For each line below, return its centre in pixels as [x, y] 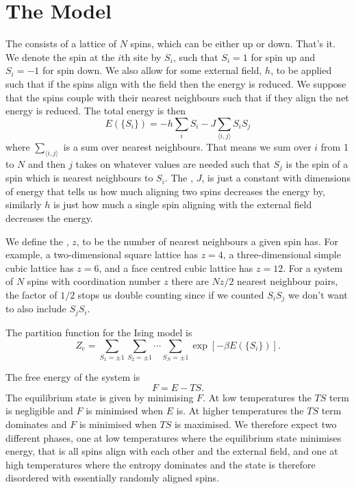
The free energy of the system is [73, 377]
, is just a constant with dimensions [276, 178]
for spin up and [283, 57]
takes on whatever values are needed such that [173, 163]
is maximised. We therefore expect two [255, 424]
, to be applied [301, 70]
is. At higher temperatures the [240, 411]
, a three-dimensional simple [282, 254]
